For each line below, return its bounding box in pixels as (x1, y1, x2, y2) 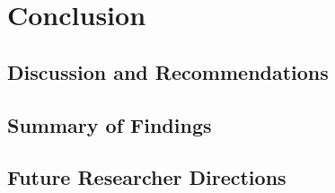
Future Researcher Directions (7, 163, 287, 191)
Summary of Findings (7, 110, 212, 138)
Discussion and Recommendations (7, 57, 329, 85)
